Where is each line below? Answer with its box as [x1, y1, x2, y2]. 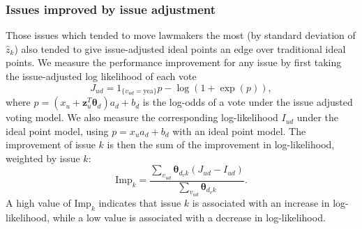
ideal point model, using [6, 123, 109, 138]
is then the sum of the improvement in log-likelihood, [107, 137, 335, 152]
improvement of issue [6, 137, 96, 152]
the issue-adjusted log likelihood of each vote [6, 69, 197, 83]
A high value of [6, 195, 71, 210]
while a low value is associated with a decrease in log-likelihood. [52, 210, 326, 224]
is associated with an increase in [192, 195, 330, 210]
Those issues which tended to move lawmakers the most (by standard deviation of [6, 28, 356, 42]
